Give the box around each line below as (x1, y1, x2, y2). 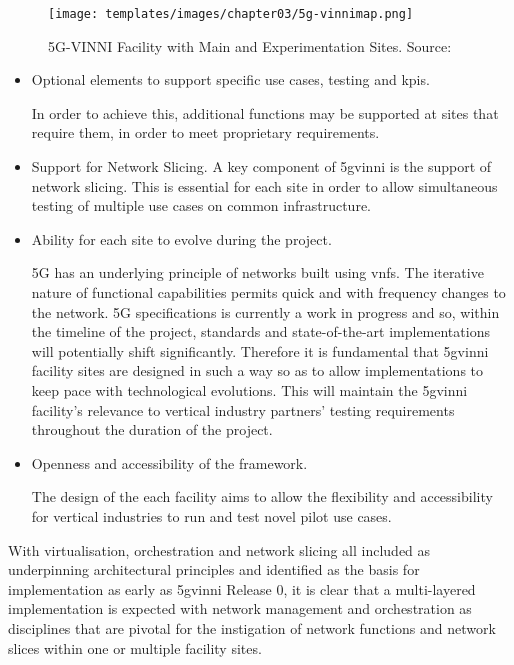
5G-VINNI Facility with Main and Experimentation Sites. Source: (48, 35, 452, 56)
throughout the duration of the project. (31, 419, 273, 440)
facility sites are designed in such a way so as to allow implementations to (31, 360, 484, 381)
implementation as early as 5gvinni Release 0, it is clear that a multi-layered (8, 578, 476, 599)
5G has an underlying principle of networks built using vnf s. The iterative (31, 262, 484, 283)
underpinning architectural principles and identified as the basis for (8, 559, 420, 580)
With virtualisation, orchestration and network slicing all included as (8, 539, 431, 560)
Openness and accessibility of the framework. (31, 452, 308, 473)
